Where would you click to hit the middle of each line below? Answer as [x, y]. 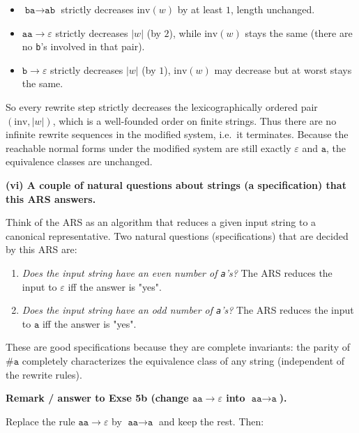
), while [185, 32]
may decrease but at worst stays [283, 69]
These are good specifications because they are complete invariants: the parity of [178, 347]
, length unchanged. [273, 9]
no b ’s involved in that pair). [83, 46]
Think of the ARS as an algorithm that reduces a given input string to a [161, 222]
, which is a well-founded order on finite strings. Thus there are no [194, 120]
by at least [200, 9]
